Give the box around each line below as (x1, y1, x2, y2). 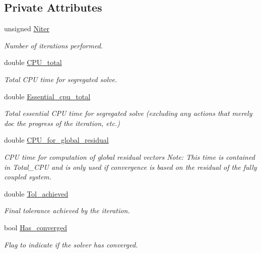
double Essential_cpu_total (4, 91, 91, 101)
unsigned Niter (4, 23, 49, 34)
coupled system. (4, 171, 52, 182)
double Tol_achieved (4, 188, 69, 199)
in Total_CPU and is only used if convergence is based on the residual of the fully (4, 161, 257, 172)
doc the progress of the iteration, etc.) (4, 117, 120, 128)
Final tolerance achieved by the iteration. (4, 205, 130, 216)
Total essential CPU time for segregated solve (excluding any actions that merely (4, 108, 252, 118)
